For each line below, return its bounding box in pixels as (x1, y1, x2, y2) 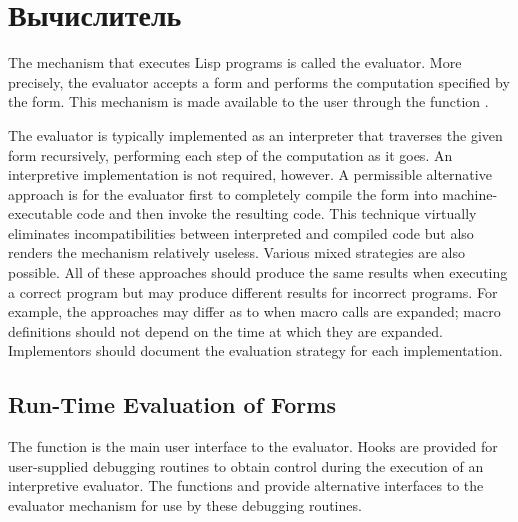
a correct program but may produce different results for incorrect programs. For (8, 281, 498, 302)
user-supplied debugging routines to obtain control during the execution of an (8, 455, 484, 476)
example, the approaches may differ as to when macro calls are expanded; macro (8, 301, 501, 322)
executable (8, 203, 73, 224)
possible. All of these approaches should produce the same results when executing (8, 262, 508, 283)
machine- (442, 183, 498, 204)
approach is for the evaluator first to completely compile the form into (8, 183, 438, 204)
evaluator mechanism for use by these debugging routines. (8, 495, 362, 516)
